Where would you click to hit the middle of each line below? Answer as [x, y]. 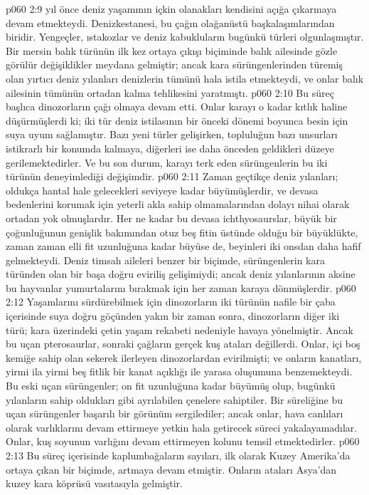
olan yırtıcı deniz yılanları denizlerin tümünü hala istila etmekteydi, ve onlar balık [185, 78]
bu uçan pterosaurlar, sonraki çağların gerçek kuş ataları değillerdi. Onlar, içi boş [183, 344]
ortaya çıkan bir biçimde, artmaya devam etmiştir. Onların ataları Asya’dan [171, 469]
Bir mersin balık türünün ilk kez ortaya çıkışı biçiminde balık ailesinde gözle [172, 50]
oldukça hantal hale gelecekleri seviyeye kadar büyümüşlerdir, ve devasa [162, 190]
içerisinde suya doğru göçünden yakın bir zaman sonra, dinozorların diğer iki [173, 316]
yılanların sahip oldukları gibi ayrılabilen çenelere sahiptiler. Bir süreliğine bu [175, 399]
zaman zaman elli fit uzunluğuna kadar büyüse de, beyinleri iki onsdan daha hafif [183, 246]
